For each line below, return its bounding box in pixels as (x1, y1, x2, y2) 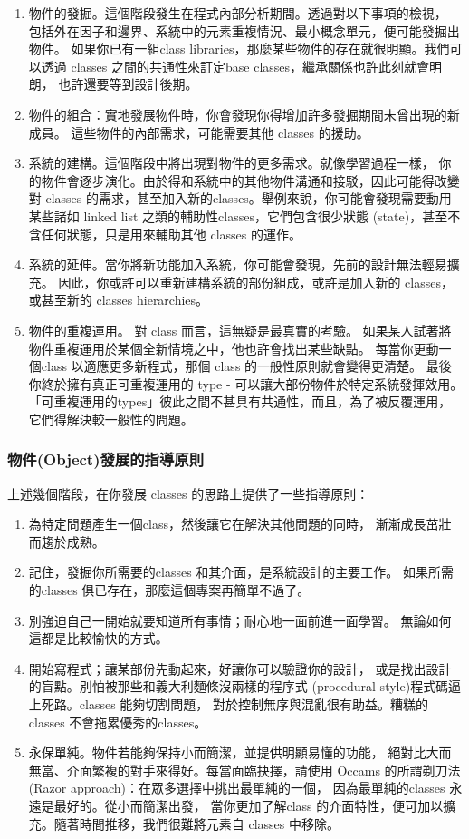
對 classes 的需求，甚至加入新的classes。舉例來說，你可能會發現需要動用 (28, 189, 452, 208)
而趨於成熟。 (28, 532, 105, 551)
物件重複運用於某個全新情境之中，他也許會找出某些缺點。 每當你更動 (28, 338, 439, 357)
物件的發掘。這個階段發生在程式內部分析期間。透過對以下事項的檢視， (28, 4, 447, 22)
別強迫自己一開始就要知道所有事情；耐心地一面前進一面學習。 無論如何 (28, 610, 452, 629)
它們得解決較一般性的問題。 (28, 409, 194, 428)
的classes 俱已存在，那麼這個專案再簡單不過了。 (28, 580, 311, 600)
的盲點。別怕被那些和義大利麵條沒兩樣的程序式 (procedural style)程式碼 (28, 677, 449, 696)
